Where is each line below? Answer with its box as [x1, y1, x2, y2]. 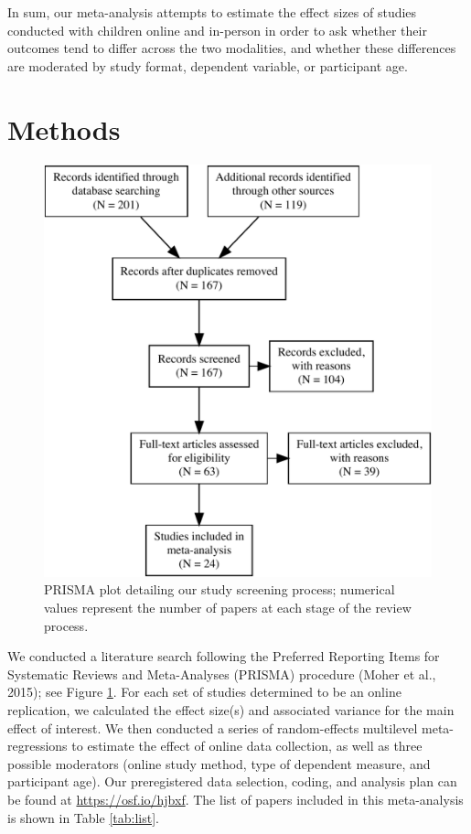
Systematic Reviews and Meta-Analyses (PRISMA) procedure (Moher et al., [7, 664, 436, 683]
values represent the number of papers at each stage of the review [44, 598, 412, 616]
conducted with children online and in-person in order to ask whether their [7, 20, 427, 39]
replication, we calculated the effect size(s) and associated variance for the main [7, 700, 455, 719]
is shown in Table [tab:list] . [7, 807, 159, 827]
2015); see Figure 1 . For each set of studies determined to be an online [7, 682, 401, 701]
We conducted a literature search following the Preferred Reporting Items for [7, 647, 440, 666]
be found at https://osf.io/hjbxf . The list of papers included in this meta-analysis [7, 789, 464, 808]
